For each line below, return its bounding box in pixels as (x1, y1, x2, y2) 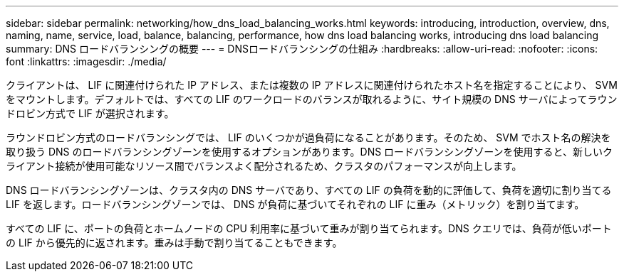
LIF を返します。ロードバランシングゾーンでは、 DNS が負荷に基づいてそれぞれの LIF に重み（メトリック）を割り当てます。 (6, 198, 585, 210)
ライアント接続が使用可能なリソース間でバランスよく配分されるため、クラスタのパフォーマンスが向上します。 (6, 160, 522, 172)
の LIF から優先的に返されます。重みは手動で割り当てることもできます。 (6, 237, 343, 249)
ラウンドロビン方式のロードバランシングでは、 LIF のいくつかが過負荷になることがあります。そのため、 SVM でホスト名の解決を (6, 131, 611, 143)
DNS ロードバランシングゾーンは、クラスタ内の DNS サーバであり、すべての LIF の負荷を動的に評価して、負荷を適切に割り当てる (6, 184, 612, 196)
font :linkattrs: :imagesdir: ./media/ (6, 55, 167, 67)
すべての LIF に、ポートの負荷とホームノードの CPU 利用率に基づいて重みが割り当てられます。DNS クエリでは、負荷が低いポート (6, 222, 612, 234)
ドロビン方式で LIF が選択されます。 (6, 107, 175, 119)
